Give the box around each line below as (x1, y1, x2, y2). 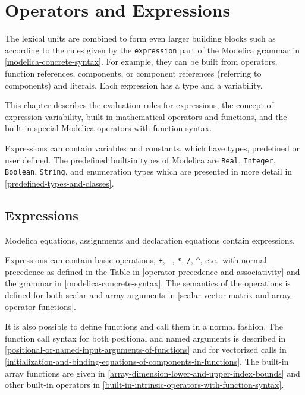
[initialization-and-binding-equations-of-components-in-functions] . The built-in (5, 355, 289, 368)
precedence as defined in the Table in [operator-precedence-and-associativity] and (5, 265, 300, 277)
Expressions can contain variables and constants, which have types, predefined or (5, 141, 300, 154)
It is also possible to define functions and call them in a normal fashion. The (5, 320, 283, 333)
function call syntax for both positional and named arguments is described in (5, 331, 286, 344)
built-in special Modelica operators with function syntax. (5, 122, 212, 134)
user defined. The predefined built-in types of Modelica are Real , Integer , (5, 153, 276, 166)
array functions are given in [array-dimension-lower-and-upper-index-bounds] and (5, 366, 300, 379)
